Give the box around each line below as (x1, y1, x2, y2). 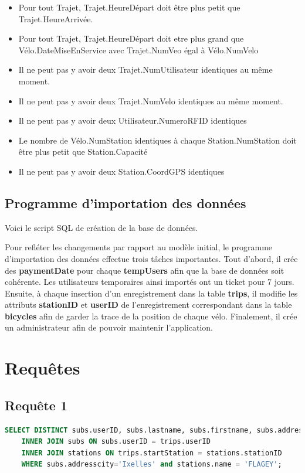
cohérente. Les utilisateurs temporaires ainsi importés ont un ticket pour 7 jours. (5, 275, 294, 288)
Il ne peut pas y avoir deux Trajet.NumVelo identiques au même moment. (18, 94, 283, 107)
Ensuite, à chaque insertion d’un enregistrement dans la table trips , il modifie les (5, 287, 298, 299)
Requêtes (5, 356, 80, 380)
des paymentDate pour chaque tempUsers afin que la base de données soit (5, 264, 284, 276)
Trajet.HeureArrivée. (18, 12, 93, 25)
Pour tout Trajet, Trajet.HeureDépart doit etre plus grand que (18, 32, 244, 45)
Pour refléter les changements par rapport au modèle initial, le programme (5, 241, 273, 253)
